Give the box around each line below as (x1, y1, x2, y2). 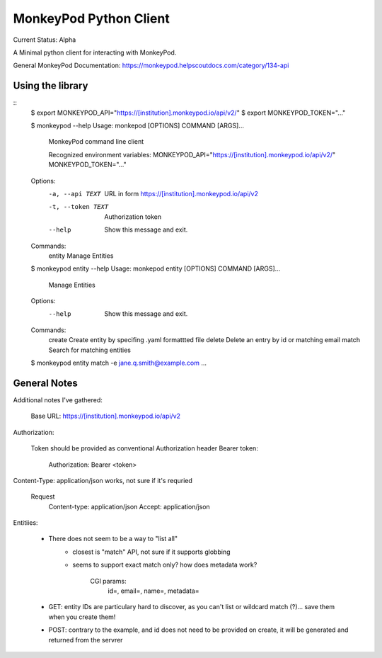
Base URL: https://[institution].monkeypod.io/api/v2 (30, 412, 180, 421)
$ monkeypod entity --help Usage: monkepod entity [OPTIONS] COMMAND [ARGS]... (30, 264, 281, 273)
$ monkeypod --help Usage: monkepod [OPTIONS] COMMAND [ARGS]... (30, 121, 244, 130)
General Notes (13, 377, 78, 389)
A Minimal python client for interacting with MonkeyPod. (13, 48, 177, 57)
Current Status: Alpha (13, 35, 76, 44)
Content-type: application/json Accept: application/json (48, 502, 210, 511)
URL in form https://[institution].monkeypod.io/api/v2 (104, 189, 258, 198)
